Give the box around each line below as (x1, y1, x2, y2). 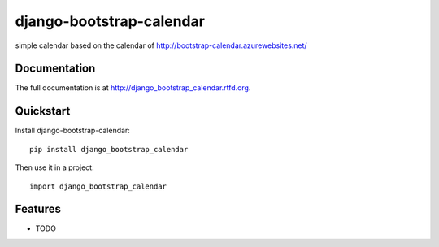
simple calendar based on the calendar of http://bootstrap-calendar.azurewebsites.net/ (15, 41, 308, 50)
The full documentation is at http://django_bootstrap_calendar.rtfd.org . (15, 83, 251, 93)
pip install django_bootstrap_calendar (29, 145, 189, 154)
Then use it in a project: (15, 162, 94, 172)
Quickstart (15, 104, 71, 118)
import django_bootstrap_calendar (29, 181, 167, 191)
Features (15, 202, 61, 216)
